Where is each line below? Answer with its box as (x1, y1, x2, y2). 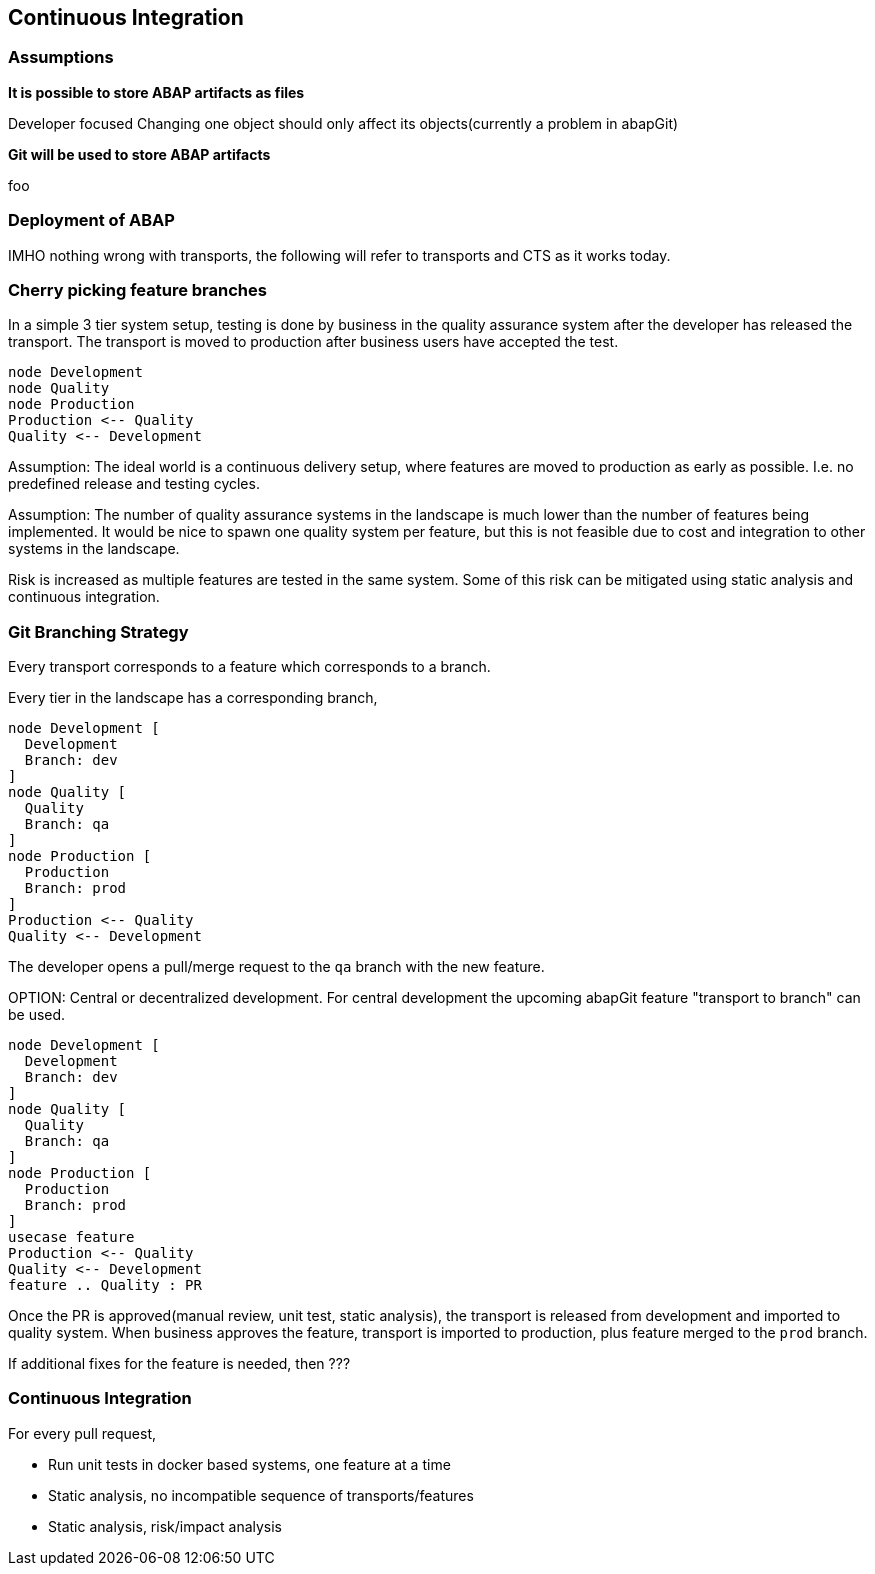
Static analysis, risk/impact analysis (48, 1517, 283, 1535)
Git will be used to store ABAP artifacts (8, 145, 271, 163)
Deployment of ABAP (8, 210, 175, 231)
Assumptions (8, 47, 114, 68)
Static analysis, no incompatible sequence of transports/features (48, 1486, 474, 1504)
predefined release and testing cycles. (8, 475, 260, 493)
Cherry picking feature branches (8, 279, 267, 300)
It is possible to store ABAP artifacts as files (8, 83, 305, 101)
